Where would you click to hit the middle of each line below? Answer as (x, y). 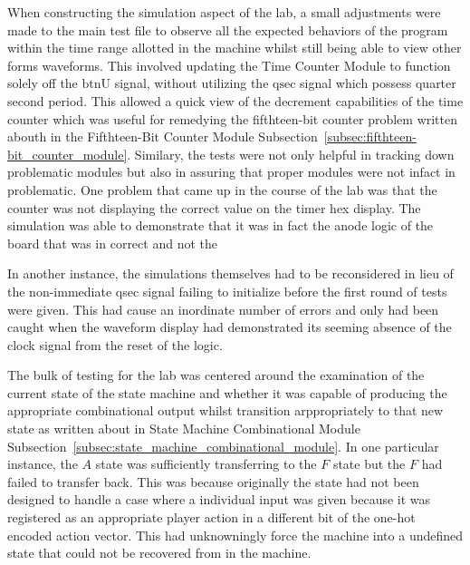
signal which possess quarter (378, 83)
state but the (369, 464)
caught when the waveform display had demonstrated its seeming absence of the (230, 327)
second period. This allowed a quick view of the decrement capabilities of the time (235, 100)
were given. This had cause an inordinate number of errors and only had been (223, 309)
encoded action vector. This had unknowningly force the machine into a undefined (235, 535)
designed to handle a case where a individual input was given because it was (219, 499)
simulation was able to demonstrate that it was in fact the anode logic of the (221, 225)
